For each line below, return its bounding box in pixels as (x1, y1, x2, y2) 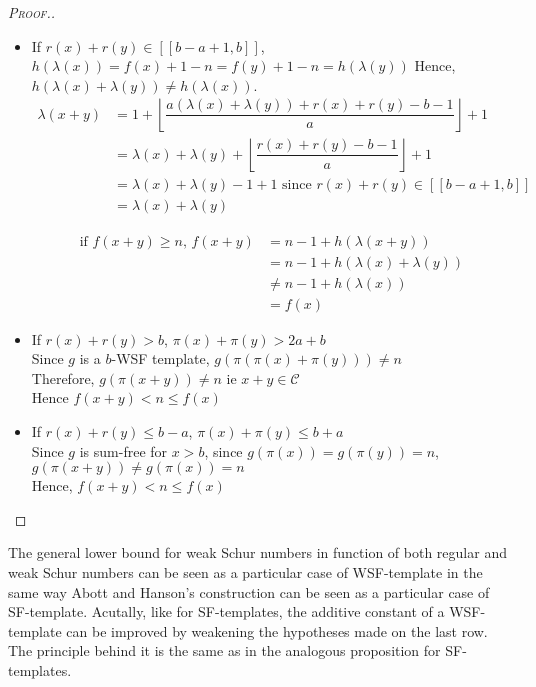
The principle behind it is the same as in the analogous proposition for (8, 640, 441, 661)
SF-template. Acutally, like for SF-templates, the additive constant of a (8, 601, 445, 622)
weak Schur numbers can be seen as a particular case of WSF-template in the (8, 561, 483, 582)
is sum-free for (79, 440, 168, 461)
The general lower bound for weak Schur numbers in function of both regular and (8, 542, 507, 563)
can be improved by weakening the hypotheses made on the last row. (66, 620, 488, 641)
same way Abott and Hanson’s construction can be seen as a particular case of (8, 581, 490, 602)
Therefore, (31, 367, 95, 388)
